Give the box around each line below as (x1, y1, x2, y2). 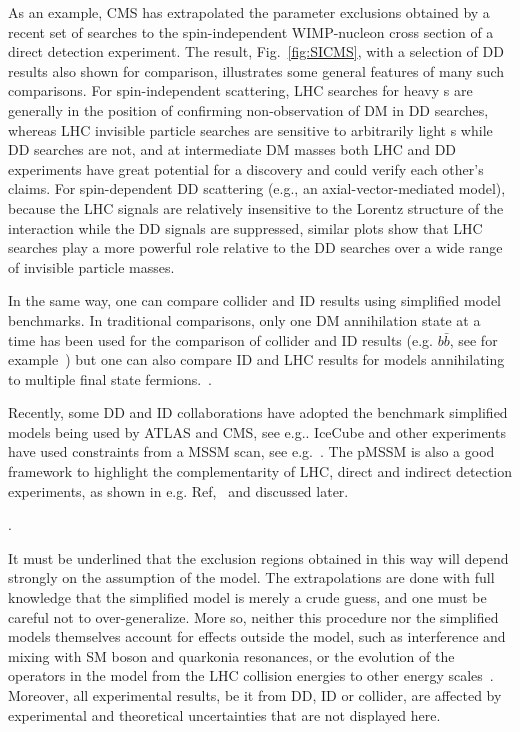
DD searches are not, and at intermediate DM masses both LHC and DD (8, 139, 457, 160)
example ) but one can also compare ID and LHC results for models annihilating (8, 349, 505, 370)
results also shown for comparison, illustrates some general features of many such (8, 60, 505, 81)
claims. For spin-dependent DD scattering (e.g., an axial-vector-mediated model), (8, 178, 506, 199)
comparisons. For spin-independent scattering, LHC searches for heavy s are (8, 80, 473, 101)
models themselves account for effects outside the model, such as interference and (8, 626, 506, 647)
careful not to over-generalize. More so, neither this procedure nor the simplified (8, 606, 499, 627)
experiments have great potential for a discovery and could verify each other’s (8, 158, 484, 179)
